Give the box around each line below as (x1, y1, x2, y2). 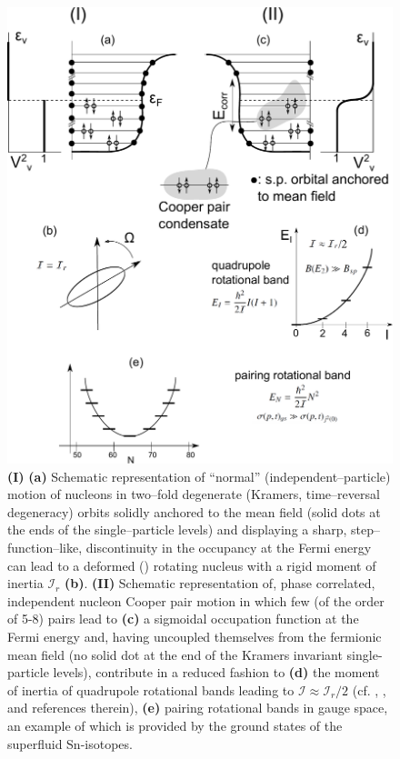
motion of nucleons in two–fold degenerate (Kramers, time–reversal (7, 484, 380, 504)
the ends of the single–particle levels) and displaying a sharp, (7, 520, 347, 539)
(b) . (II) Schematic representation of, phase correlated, (64, 574, 375, 593)
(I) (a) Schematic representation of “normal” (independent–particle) (7, 466, 391, 485)
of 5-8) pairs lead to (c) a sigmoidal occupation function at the (7, 609, 359, 628)
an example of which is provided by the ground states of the (7, 715, 343, 734)
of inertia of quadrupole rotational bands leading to (7, 680, 295, 699)
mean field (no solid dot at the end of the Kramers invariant (7, 644, 343, 664)
